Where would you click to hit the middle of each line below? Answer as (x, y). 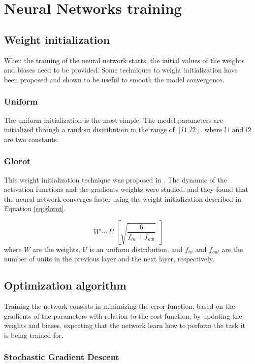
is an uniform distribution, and (136, 249)
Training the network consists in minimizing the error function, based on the (120, 306)
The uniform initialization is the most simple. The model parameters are (113, 120)
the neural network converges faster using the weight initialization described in (123, 199)
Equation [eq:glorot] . (35, 208)
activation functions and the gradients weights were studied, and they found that (126, 189)
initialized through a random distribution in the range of (89, 129)
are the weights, (56, 249)
